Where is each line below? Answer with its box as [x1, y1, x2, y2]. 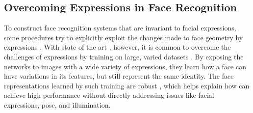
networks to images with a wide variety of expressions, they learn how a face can [4, 61, 246, 71]
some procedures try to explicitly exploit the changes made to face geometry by [4, 32, 243, 42]
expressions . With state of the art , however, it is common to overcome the [4, 42, 231, 52]
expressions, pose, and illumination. [4, 99, 111, 110]
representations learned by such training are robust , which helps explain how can [4, 80, 250, 90]
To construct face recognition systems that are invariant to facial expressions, [4, 23, 236, 33]
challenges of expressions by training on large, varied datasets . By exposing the [4, 51, 244, 61]
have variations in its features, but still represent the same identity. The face [4, 71, 234, 81]
